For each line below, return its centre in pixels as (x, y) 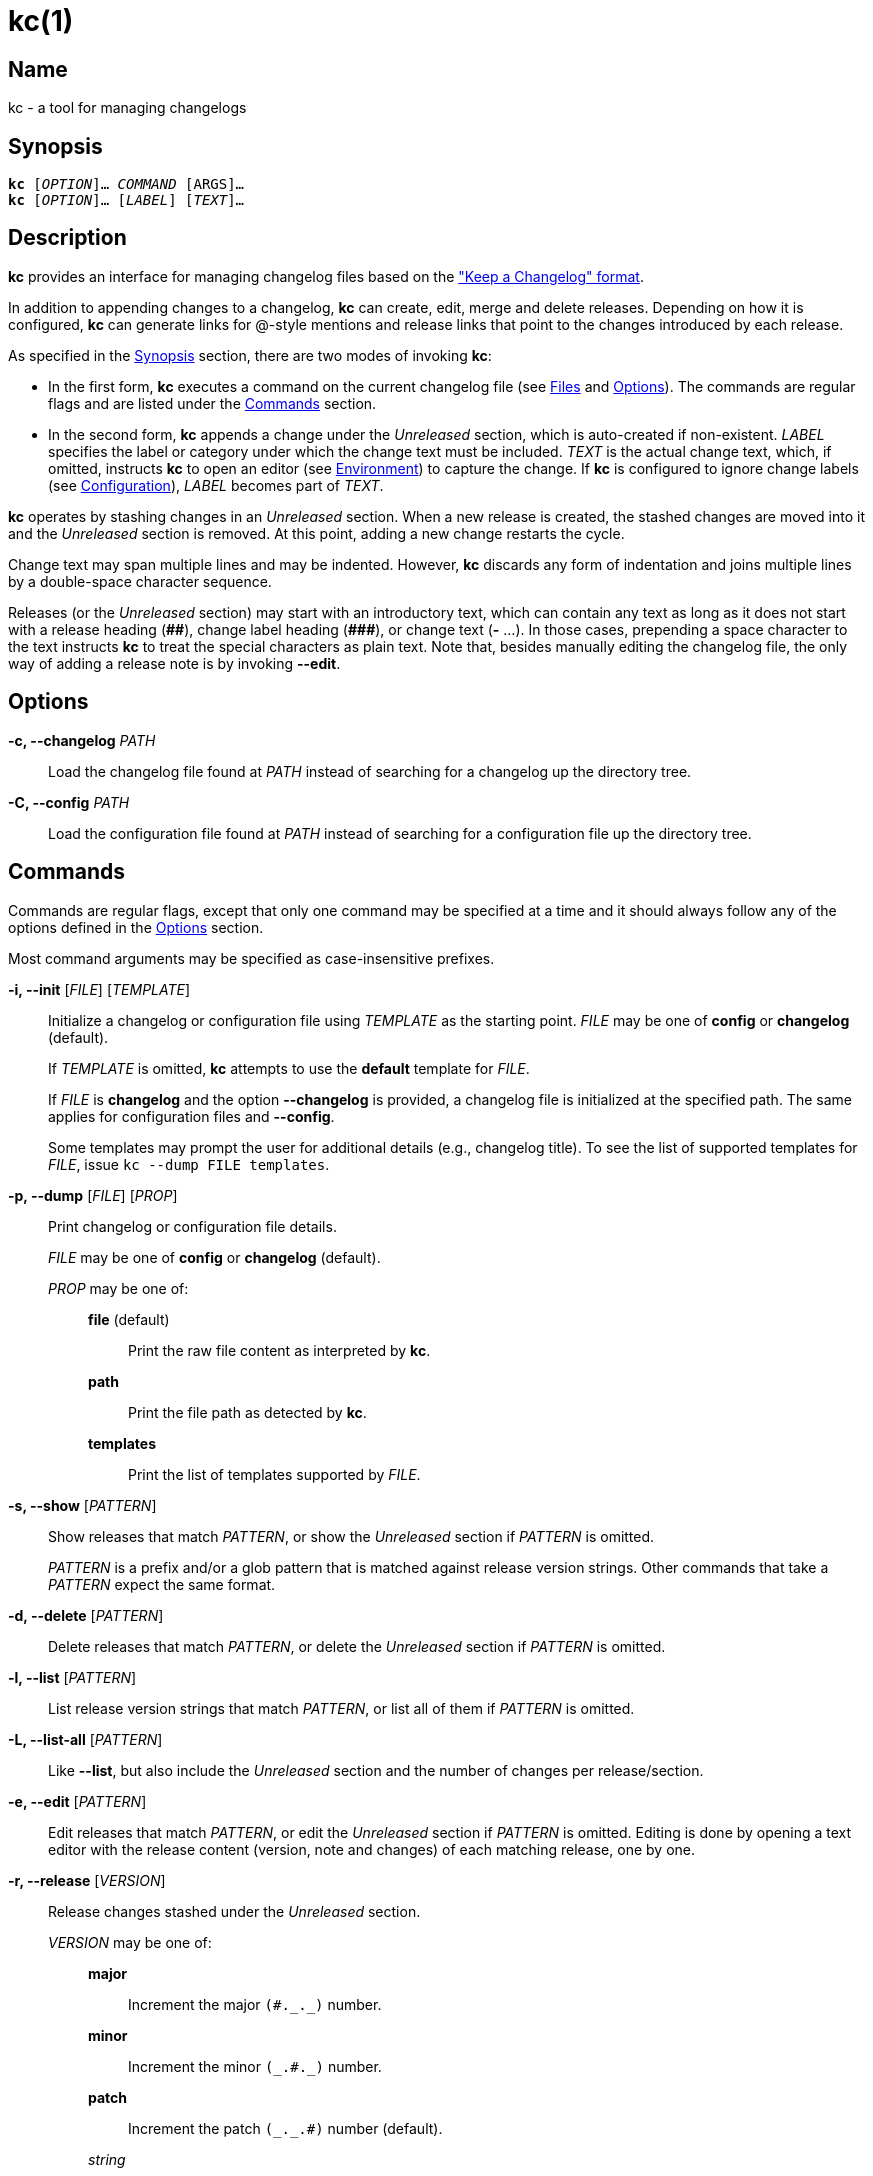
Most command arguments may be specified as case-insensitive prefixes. (251, 958)
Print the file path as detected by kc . (247, 1412)
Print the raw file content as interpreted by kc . (279, 1350)
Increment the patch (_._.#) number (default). (285, 2128)
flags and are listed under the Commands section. (212, 403)
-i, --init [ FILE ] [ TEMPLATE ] (99, 989)
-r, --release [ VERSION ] (87, 1880)
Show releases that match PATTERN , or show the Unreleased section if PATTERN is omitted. (351, 1536)
